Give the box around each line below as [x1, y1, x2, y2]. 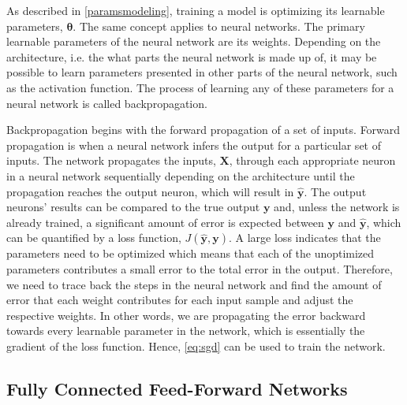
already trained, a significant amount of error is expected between [6, 214, 324, 230]
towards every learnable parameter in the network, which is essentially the [6, 322, 365, 339]
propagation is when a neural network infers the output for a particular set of [6, 136, 381, 153]
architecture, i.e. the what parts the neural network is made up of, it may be [6, 48, 377, 65]
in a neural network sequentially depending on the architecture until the [6, 167, 355, 184]
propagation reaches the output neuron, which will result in [6, 183, 294, 199]
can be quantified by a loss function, [6, 229, 181, 246]
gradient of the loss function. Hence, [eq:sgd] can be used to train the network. [6, 337, 386, 354]
